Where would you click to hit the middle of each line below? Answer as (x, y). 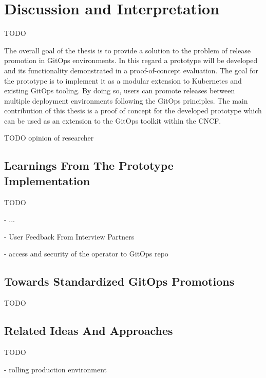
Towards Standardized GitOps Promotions (119, 281)
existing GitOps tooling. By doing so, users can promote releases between (120, 91)
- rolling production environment (56, 369)
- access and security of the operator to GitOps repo (86, 254)
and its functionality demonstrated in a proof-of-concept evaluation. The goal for (131, 70)
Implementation (47, 180)
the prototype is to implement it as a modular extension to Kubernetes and (123, 80)
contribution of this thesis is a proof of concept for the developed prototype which (133, 111)
